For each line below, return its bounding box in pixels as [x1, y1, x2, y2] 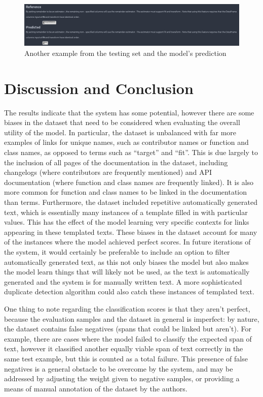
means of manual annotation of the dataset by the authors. [4, 383, 187, 393]
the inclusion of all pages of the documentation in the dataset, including [4, 157, 228, 167]
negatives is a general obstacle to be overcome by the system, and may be [4, 363, 233, 374]
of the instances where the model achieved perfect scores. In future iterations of [4, 236, 251, 247]
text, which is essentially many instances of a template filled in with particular [4, 206, 248, 217]
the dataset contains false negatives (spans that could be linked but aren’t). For [4, 323, 252, 334]
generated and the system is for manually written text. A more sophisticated [4, 276, 242, 287]
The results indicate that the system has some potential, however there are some [4, 107, 254, 117]
